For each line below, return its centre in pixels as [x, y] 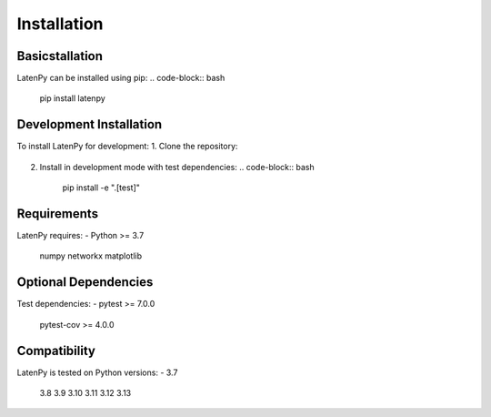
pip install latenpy [73, 98]
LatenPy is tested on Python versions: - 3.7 [97, 372]
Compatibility [56, 351]
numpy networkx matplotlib [91, 256]
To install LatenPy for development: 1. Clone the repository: [127, 147]
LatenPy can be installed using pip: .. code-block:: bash [121, 78]
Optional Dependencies [85, 282]
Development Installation [90, 124]
